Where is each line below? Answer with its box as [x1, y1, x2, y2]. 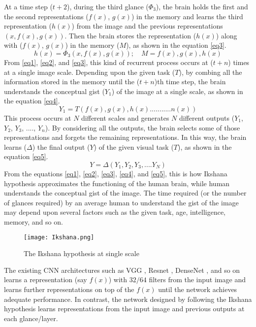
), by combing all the [179, 66, 242, 77]
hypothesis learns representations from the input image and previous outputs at [4, 303, 245, 314]
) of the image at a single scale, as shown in [111, 86, 243, 96]
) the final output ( [32, 141, 90, 152]
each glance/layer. [4, 313, 58, 323]
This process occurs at [4, 112, 71, 123]
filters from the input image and [149, 274, 246, 285]
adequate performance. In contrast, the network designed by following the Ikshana [4, 294, 252, 304]
